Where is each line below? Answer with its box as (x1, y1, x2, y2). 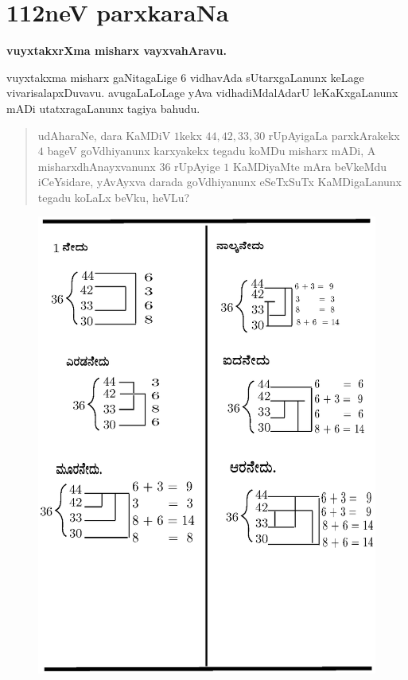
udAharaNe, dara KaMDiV (37, 126, 171, 143)
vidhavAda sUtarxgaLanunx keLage (189, 68, 364, 85)
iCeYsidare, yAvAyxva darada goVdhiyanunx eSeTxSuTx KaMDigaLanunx (37, 173, 402, 190)
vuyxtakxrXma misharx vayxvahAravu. (6, 42, 227, 59)
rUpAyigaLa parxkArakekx (268, 126, 400, 143)
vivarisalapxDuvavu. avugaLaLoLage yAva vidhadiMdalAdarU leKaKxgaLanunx (6, 84, 398, 101)
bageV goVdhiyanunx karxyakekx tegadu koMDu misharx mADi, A (47, 142, 376, 159)
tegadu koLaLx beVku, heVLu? (37, 188, 190, 205)
